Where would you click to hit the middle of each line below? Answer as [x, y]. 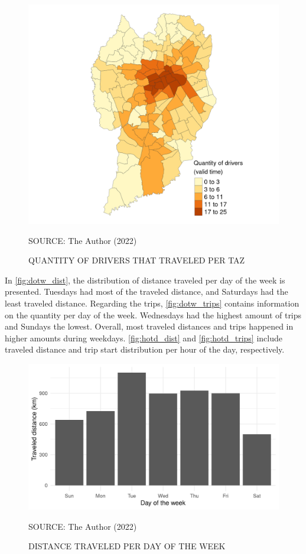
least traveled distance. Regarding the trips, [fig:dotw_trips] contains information [152, 303]
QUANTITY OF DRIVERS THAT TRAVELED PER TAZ [137, 260]
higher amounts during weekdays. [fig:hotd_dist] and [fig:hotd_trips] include [144, 338]
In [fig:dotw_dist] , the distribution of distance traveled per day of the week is [145, 280]
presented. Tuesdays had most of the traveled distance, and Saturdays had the [147, 291]
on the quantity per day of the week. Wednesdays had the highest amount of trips [153, 315]
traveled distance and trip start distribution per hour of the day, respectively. [145, 349]
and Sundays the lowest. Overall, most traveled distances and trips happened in [149, 326]
